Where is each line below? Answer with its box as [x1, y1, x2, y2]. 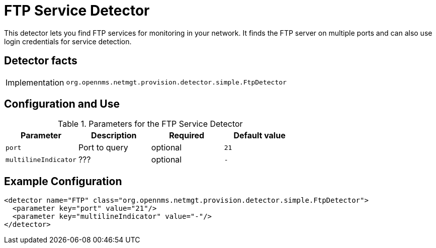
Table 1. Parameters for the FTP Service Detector [57, 119, 243, 129]
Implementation [6, 77, 64, 88]
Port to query [78, 142, 128, 153]
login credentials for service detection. [4, 37, 132, 46]
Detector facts [4, 54, 77, 67]
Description [91, 130, 137, 141]
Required [169, 130, 205, 141]
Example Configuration [4, 175, 122, 188]
